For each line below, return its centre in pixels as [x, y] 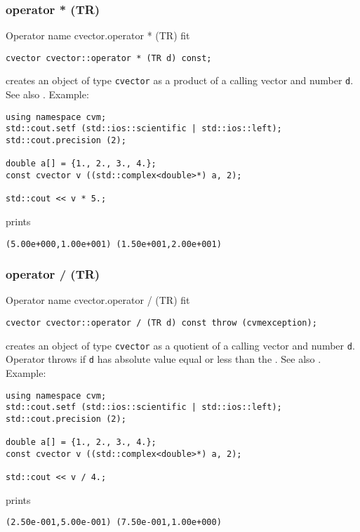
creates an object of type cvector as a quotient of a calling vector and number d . [180, 345]
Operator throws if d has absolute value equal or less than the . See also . [164, 359]
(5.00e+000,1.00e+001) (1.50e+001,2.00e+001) [114, 244]
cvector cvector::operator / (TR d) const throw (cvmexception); [161, 323]
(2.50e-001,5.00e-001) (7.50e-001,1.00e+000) [114, 523]
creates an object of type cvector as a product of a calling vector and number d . [180, 80]
